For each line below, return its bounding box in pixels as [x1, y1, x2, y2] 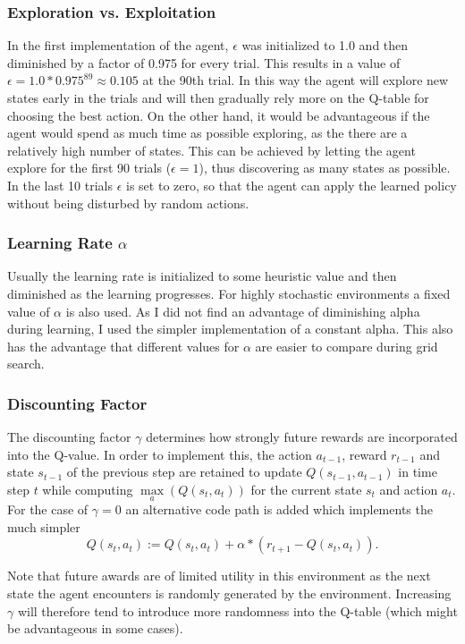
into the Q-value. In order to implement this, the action [7, 445, 312, 463]
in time [398, 462, 437, 481]
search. [7, 354, 45, 373]
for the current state [250, 479, 362, 498]
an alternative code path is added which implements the [125, 500, 433, 519]
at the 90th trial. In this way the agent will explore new [142, 71, 449, 89]
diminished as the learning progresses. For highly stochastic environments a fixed [7, 284, 451, 302]
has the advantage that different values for [7, 336, 240, 355]
